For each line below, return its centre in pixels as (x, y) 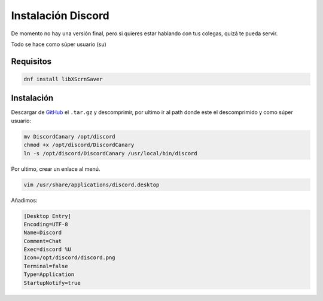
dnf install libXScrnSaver (63, 79)
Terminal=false (46, 266)
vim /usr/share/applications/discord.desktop (92, 185)
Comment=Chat (43, 241)
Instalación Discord (60, 16)
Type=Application (49, 274)
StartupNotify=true (52, 283)
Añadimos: (24, 200)
